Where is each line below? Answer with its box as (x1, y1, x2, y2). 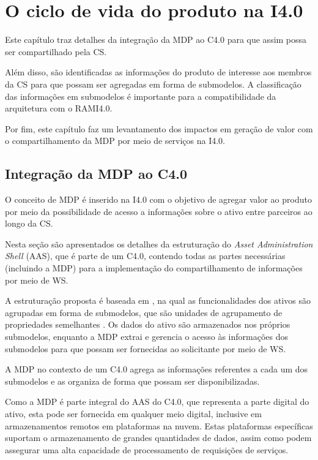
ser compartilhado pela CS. (5, 45, 107, 58)
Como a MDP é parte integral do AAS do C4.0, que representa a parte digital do (5, 395, 309, 408)
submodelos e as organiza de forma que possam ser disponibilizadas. (5, 374, 260, 387)
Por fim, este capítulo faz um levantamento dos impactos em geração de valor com (5, 122, 313, 135)
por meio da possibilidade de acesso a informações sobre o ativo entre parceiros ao (5, 205, 312, 217)
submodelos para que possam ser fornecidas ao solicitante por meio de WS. (5, 342, 286, 355)
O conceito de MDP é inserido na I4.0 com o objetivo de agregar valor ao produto (5, 193, 312, 206)
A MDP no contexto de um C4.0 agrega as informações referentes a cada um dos (5, 363, 308, 375)
